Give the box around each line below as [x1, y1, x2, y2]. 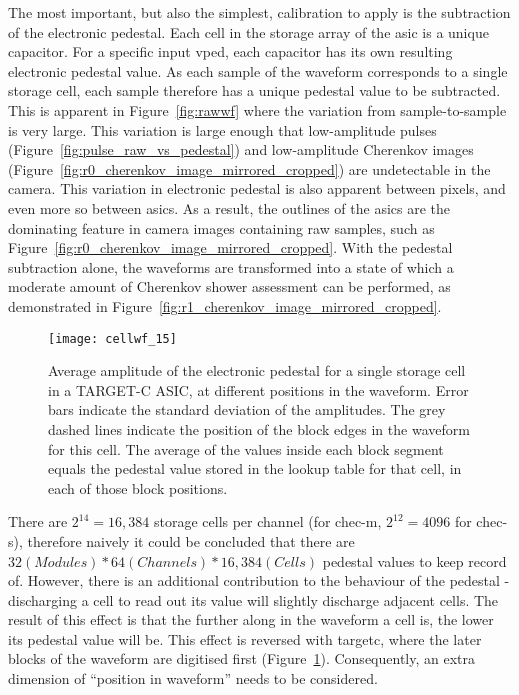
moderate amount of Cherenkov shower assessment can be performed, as [8, 276, 451, 297]
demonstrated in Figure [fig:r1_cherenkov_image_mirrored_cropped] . [8, 295, 442, 316]
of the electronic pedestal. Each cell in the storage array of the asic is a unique [8, 21, 489, 42]
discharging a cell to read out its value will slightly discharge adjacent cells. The [8, 589, 499, 610]
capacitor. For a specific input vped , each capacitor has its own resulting [8, 41, 453, 62]
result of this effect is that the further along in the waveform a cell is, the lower [8, 609, 494, 630]
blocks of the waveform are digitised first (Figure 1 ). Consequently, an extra [8, 648, 475, 669]
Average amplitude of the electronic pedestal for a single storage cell [48, 360, 466, 381]
